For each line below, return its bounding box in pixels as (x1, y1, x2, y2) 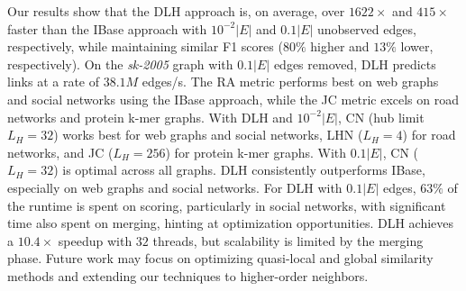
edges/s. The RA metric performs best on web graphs (142, 72, 439, 91)
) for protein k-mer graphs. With (165, 142, 347, 161)
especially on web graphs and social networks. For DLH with (7, 177, 343, 196)
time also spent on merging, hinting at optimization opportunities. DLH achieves (7, 214, 454, 232)
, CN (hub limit (338, 107, 425, 126)
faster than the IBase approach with (7, 19, 207, 38)
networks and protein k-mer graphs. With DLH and (7, 107, 293, 126)
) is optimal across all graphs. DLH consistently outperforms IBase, (53, 160, 425, 179)
